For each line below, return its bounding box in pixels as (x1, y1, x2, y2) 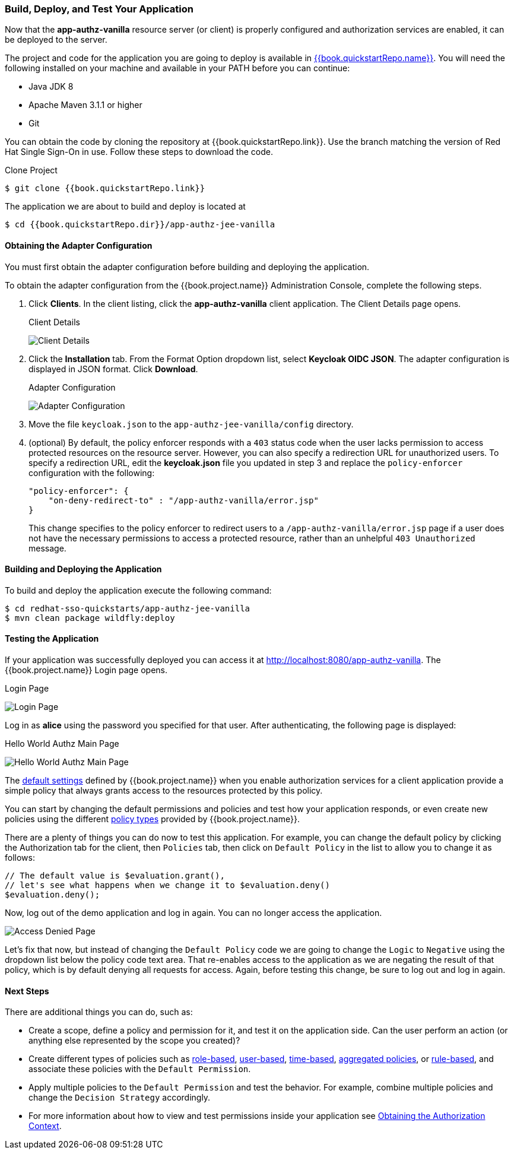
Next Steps (5, 985, 49, 996)
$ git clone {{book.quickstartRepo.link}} (5, 183, 205, 194)
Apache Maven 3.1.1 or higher (28, 100, 142, 110)
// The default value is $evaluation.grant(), (5, 871, 225, 881)
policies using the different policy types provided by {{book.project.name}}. (5, 814, 300, 825)
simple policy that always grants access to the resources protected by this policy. (5, 785, 323, 796)
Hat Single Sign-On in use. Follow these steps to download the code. (5, 147, 273, 157)
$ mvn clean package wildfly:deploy (5, 613, 175, 623)
